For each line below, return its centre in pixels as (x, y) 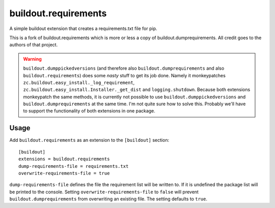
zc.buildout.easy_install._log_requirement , (79, 82)
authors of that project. (34, 45)
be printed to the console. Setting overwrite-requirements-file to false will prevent (104, 192)
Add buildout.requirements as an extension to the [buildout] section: (89, 140)
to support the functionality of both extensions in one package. (89, 111)
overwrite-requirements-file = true (64, 173)
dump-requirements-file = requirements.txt (74, 166)
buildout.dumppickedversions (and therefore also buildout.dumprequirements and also (124, 68)
